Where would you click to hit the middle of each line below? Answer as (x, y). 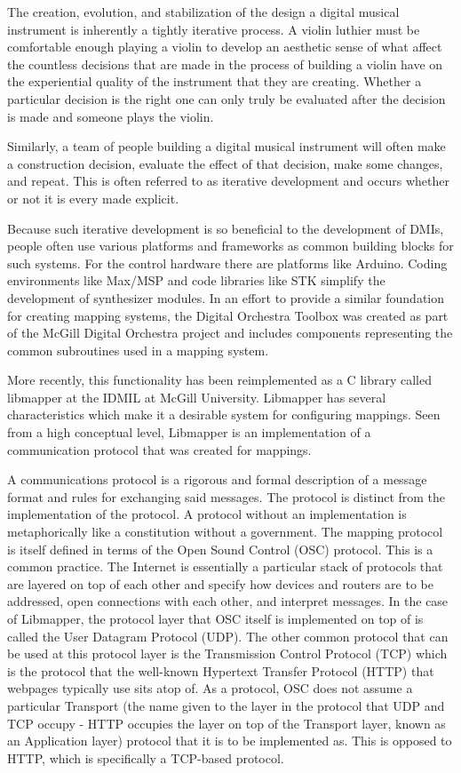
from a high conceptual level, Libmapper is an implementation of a (189, 432)
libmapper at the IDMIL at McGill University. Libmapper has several (197, 397)
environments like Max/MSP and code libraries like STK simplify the (196, 280)
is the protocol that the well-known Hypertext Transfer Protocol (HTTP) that (221, 670)
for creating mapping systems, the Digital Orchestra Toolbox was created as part (228, 315)
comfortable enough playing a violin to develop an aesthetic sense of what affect (225, 47)
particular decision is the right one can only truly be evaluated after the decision (227, 98)
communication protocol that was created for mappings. (159, 449)
